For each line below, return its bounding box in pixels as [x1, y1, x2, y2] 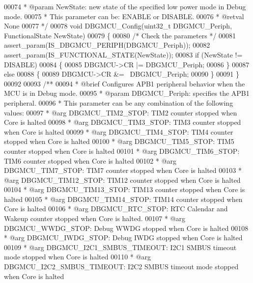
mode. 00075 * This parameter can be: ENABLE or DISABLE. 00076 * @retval [4, 11, 244, 21]
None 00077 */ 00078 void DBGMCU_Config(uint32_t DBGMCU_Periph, [4, 21, 232, 31]
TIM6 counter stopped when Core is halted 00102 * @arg [4, 155, 177, 166]
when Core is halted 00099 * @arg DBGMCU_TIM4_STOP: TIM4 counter [4, 126, 233, 137]
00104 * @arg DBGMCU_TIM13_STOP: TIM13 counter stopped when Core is [4, 184, 245, 195]
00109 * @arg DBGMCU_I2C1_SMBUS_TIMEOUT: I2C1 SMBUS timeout [4, 242, 237, 252]
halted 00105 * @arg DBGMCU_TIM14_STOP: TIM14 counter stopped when [4, 194, 243, 204]
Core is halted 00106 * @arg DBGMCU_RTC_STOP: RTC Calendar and [4, 203, 228, 214]
